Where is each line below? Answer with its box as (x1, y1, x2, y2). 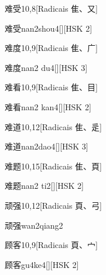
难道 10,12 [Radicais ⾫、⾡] (5, 120, 102, 133)
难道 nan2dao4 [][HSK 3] (5, 140, 88, 152)
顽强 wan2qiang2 (5, 219, 63, 231)
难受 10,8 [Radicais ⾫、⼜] (5, 2, 98, 14)
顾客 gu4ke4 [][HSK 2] (5, 258, 79, 270)
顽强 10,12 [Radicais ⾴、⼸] (5, 199, 102, 211)
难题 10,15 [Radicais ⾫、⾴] (5, 159, 102, 172)
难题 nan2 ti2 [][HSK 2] (5, 179, 84, 192)
